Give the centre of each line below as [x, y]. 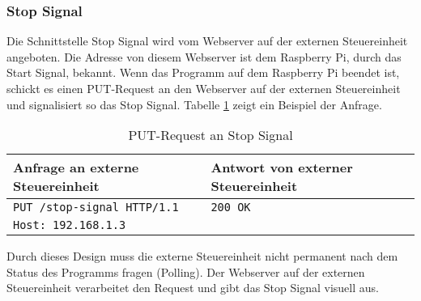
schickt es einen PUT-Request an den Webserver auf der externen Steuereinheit [204, 88]
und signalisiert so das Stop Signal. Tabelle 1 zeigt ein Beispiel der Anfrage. [194, 104]
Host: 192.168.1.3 [70, 225]
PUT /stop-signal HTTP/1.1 [96, 208]
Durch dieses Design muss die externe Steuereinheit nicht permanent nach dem [202, 256]
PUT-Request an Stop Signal [210, 135]
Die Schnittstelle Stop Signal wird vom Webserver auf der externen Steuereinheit [207, 41]
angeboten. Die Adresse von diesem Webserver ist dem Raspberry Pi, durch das [204, 56]
